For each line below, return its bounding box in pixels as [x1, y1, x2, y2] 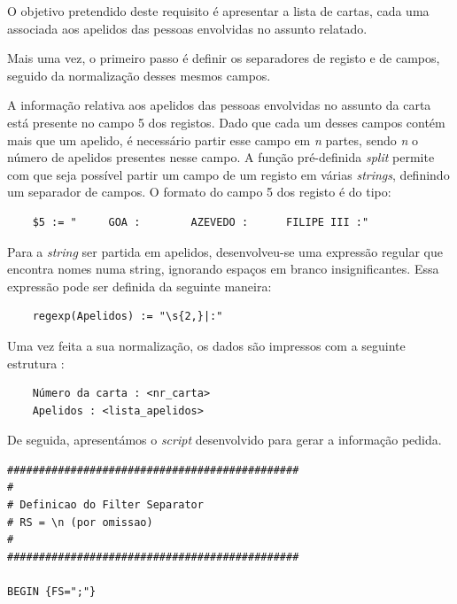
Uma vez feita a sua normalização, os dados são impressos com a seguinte [7, 336, 406, 354]
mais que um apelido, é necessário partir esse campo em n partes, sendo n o [7, 130, 418, 149]
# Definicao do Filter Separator [7, 499, 204, 512]
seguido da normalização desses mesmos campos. [7, 66, 271, 84]
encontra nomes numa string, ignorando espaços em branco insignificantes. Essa [7, 259, 439, 278]
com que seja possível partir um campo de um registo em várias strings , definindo [7, 165, 450, 183]
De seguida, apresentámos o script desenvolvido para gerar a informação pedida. [7, 430, 442, 449]
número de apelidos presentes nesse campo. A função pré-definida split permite [7, 148, 435, 166]
